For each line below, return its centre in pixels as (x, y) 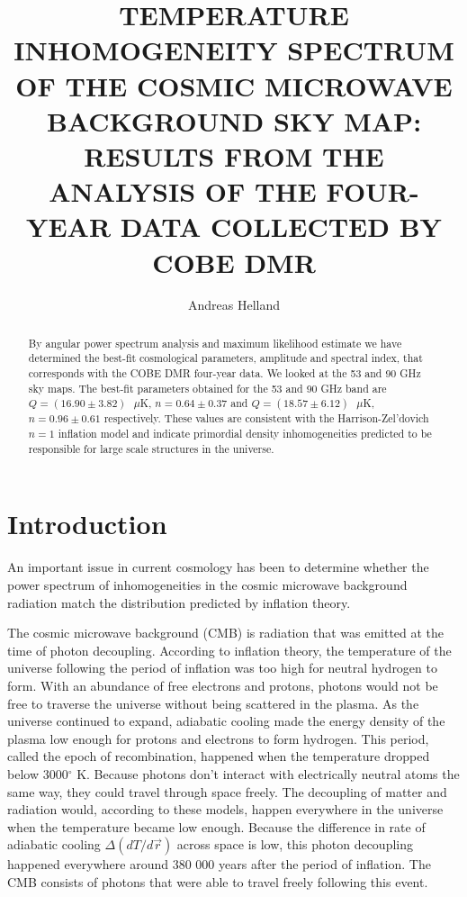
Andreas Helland (234, 305)
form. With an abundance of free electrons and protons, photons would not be (223, 685)
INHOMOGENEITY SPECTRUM (234, 50)
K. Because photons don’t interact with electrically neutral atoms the (268, 773)
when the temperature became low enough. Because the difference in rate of (216, 826)
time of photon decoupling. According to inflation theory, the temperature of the (229, 650)
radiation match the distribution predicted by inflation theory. (179, 602)
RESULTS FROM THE (234, 155)
